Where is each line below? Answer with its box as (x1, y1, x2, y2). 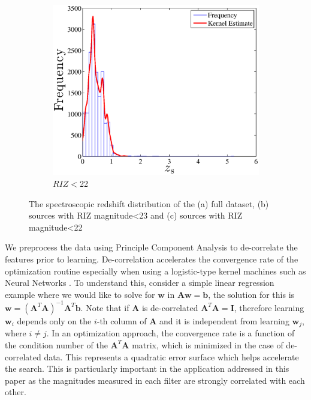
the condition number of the (5, 338, 108, 351)
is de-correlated (141, 301, 198, 314)
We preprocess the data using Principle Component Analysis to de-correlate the (5, 241, 298, 253)
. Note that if (80, 301, 129, 314)
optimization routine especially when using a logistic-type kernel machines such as (5, 264, 306, 277)
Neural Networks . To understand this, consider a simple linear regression (5, 276, 274, 289)
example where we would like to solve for (5, 288, 155, 300)
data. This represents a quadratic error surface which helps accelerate (44, 350, 299, 363)
